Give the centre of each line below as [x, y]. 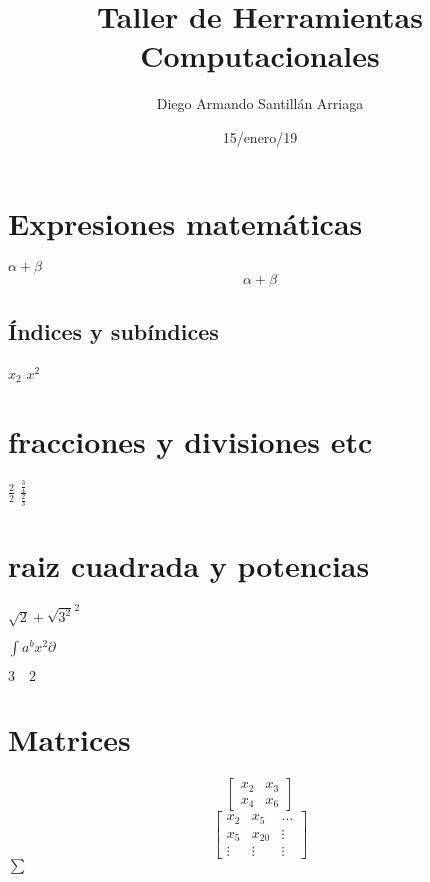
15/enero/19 [260, 136]
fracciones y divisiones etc [190, 441]
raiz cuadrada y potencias [189, 564]
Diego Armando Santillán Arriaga [260, 103]
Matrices [69, 739]
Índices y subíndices [113, 330]
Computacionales [260, 55]
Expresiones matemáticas [185, 222]
